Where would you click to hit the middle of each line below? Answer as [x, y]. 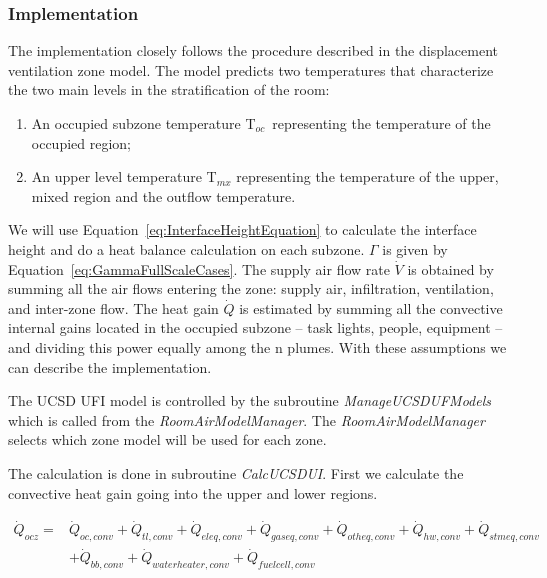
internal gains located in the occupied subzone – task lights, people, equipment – [255, 327]
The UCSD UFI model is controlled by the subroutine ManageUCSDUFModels [250, 400]
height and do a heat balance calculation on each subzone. [186, 248]
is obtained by [450, 268]
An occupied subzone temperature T [143, 123]
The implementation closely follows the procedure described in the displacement [253, 50]
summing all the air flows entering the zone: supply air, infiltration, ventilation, [251, 288]
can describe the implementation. [110, 366]
